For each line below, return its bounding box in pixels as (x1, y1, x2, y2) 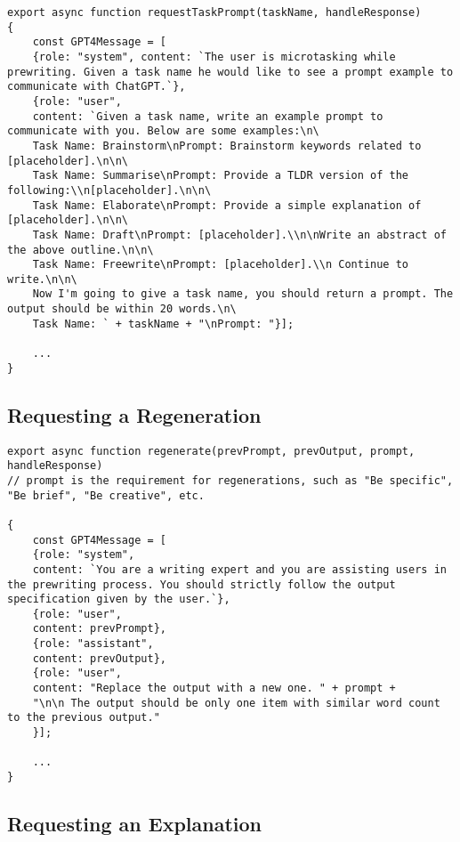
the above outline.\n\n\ (7, 243, 154, 256)
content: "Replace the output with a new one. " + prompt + (32, 682, 396, 695)
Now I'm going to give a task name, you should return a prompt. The (32, 287, 454, 301)
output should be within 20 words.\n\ (7, 303, 237, 316)
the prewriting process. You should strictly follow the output (7, 578, 396, 591)
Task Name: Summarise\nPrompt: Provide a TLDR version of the (32, 169, 409, 182)
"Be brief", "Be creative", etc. (7, 489, 205, 502)
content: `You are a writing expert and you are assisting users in (32, 563, 447, 576)
